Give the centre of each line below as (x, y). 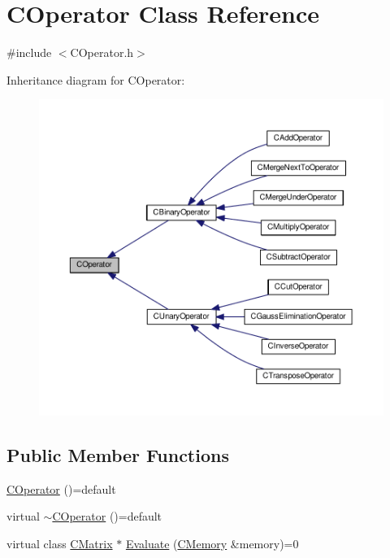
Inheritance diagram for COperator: (96, 79)
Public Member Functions (118, 454)
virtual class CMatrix (60, 543)
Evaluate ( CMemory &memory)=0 (212, 543)
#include (29, 52)
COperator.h (102, 52)
